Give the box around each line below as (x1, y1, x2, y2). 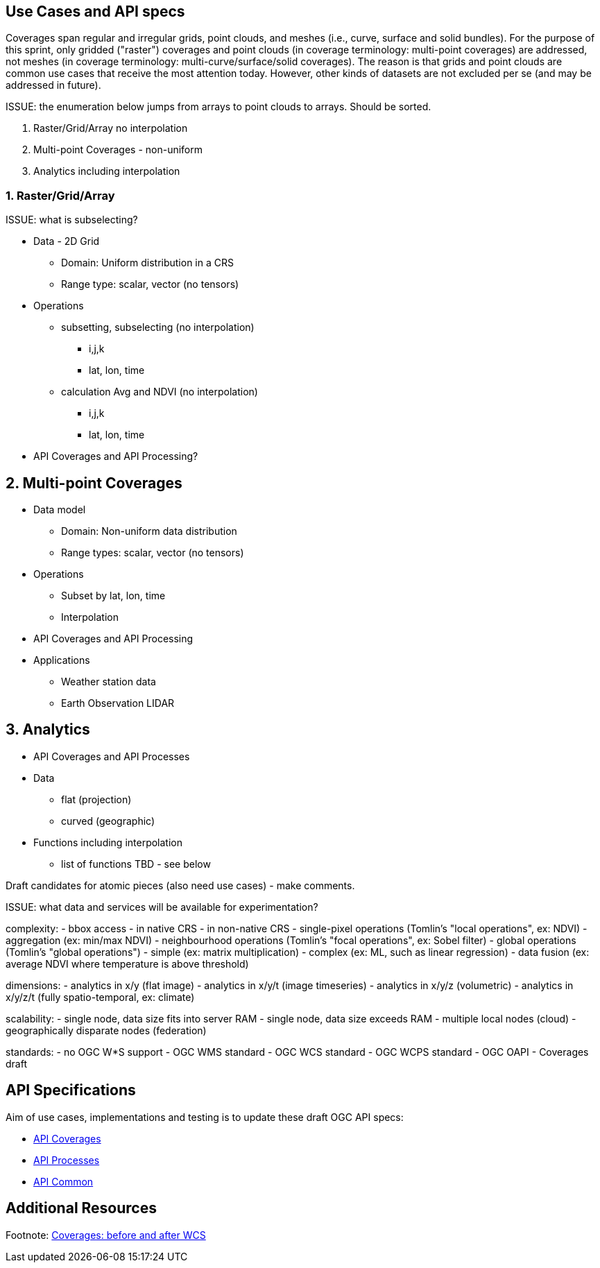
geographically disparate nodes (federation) (6, 1024, 207, 1036)
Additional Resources (6, 1199, 157, 1217)
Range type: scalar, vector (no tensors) (61, 278, 239, 291)
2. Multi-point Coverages (6, 474, 182, 492)
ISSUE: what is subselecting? (6, 214, 138, 226)
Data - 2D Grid (33, 235, 100, 248)
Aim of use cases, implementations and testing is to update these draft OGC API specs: (6, 1111, 404, 1123)
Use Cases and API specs (6, 3, 185, 20)
